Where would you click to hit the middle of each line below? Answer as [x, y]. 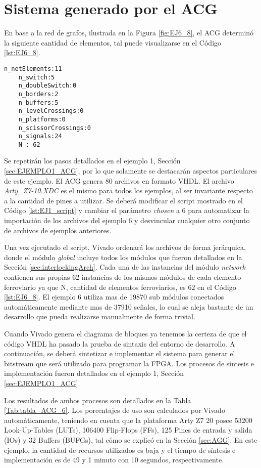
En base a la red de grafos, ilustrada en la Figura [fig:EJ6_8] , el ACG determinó [129, 33]
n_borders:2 [38, 94]
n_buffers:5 [38, 102]
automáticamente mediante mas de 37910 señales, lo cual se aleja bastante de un [129, 306]
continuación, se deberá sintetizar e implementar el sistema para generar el [120, 353]
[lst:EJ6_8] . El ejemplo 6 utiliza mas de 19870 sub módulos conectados [114, 297]
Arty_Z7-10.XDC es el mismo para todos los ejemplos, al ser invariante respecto [128, 190]
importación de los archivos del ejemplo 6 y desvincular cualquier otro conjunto [127, 220]
